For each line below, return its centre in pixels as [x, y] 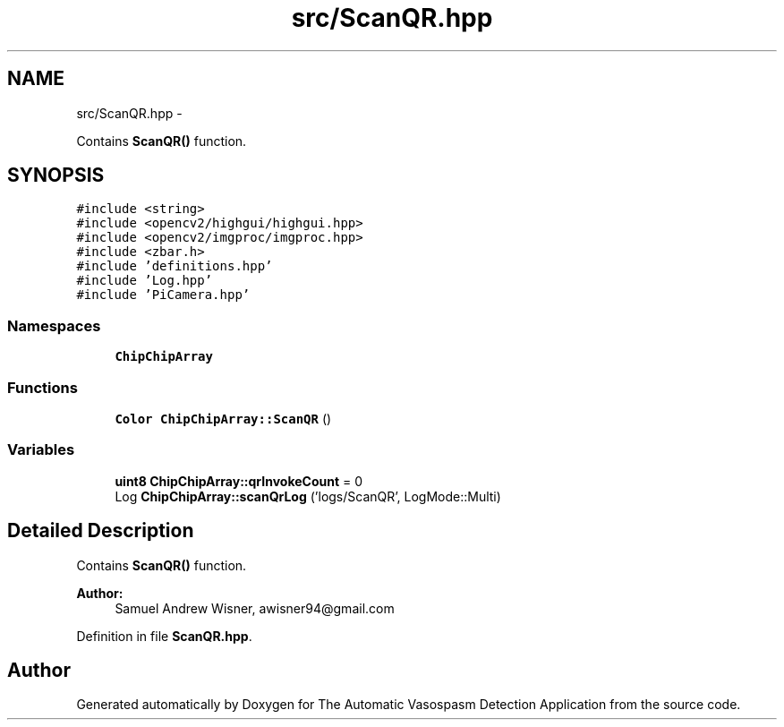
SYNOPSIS [56, 175]
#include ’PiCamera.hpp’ [163, 295]
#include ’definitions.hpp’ [175, 266]
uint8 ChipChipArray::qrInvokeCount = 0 [239, 481]
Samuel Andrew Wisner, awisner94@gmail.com [255, 608]
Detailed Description [101, 531]
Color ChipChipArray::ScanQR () [223, 418]
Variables [41, 450]
